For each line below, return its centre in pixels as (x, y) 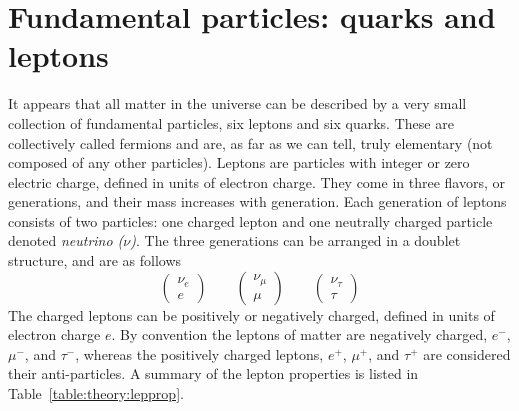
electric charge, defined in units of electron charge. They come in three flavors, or (256, 181)
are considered (467, 353)
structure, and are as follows (95, 260)
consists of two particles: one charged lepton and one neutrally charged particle (250, 220)
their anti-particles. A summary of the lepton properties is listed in (213, 373)
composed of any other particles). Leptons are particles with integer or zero (239, 162)
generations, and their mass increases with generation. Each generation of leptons (257, 201)
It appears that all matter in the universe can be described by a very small (237, 103)
